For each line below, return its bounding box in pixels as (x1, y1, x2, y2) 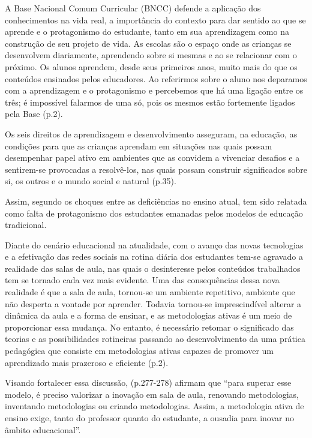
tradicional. (5, 218, 47, 231)
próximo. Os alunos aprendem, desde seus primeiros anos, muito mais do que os (5, 60, 298, 73)
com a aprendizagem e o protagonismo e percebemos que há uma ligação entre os (5, 84, 304, 97)
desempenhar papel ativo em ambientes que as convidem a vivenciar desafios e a (5, 151, 300, 164)
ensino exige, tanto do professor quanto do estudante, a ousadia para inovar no (5, 412, 295, 424)
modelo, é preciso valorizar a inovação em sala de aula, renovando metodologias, (5, 388, 299, 400)
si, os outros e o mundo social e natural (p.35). (5, 175, 176, 187)
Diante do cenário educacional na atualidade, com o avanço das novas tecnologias (5, 238, 304, 251)
